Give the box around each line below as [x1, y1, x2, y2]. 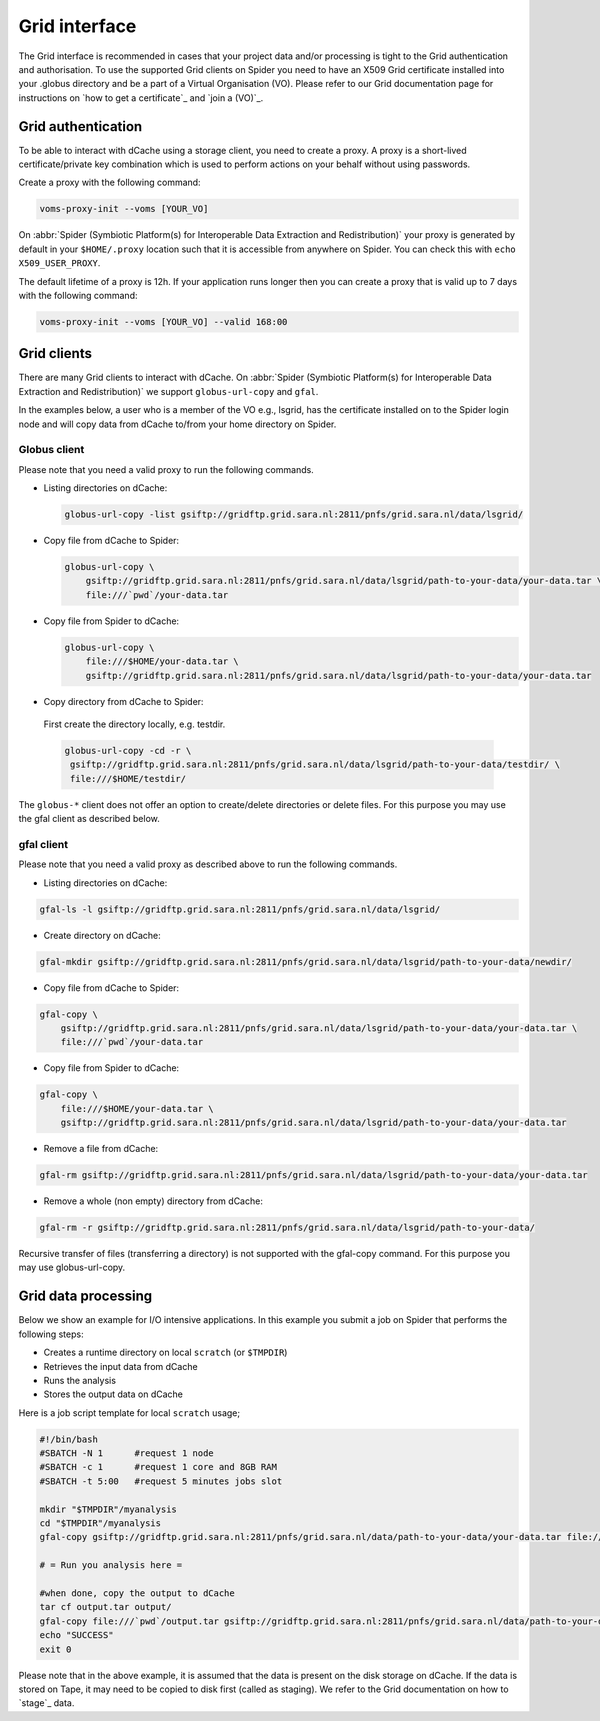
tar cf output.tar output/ [39, 1601, 172, 1613]
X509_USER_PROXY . [18, 257, 101, 269]
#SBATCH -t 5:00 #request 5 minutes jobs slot [39, 1475, 283, 1487]
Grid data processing [18, 1288, 153, 1305]
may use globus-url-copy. [18, 1261, 126, 1274]
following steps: [18, 1328, 84, 1340]
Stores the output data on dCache [43, 1388, 184, 1400]
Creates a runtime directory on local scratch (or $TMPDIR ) [43, 1346, 288, 1359]
